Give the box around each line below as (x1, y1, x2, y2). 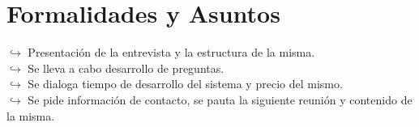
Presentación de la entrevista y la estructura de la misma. (28, 44, 315, 61)
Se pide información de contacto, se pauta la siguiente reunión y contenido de (28, 91, 413, 108)
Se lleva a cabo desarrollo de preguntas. (28, 59, 224, 76)
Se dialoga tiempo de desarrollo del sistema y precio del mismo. (28, 75, 343, 92)
